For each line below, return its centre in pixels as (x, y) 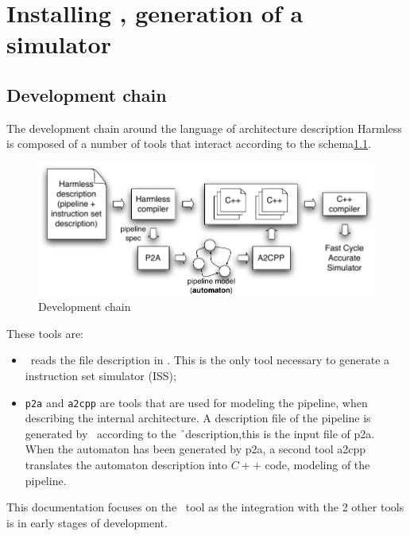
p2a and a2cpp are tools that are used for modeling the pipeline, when (196, 402)
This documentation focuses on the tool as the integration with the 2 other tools (205, 507)
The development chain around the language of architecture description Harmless (204, 128)
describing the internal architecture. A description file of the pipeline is (198, 418)
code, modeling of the (317, 464)
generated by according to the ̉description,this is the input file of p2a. (200, 433)
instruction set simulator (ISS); (101, 375)
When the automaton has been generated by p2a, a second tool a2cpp (195, 449)
